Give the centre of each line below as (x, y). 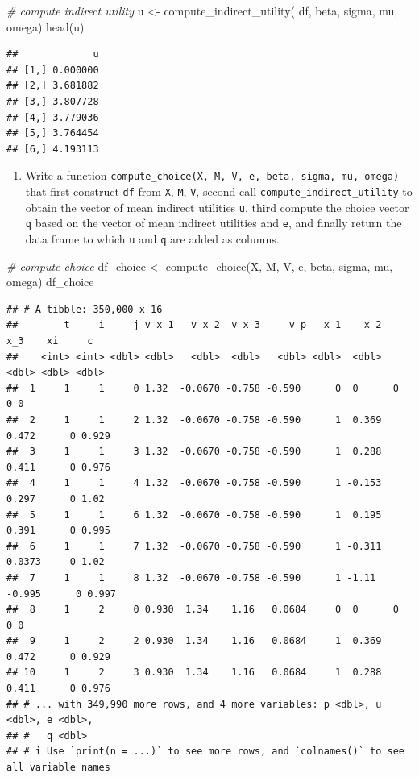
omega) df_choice (50, 282)
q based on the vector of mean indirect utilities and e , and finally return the (214, 223)
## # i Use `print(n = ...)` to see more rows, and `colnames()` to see (205, 752)
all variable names (58, 768)
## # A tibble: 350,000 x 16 (85, 309)
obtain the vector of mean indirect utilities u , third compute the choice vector (217, 207)
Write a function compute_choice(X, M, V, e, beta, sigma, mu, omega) (212, 175)
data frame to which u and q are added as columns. (152, 238)
